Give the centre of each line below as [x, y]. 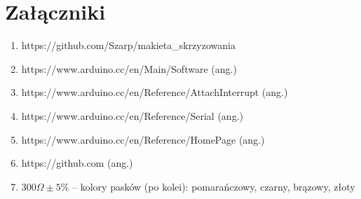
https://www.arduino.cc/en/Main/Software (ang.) [129, 68]
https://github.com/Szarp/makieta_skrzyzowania [128, 45]
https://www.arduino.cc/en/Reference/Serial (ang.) [132, 115]
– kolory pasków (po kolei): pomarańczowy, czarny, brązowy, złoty [214, 186]
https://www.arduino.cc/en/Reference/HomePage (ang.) [143, 139]
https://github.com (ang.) [77, 163]
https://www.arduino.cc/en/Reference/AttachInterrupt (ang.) [155, 92]
